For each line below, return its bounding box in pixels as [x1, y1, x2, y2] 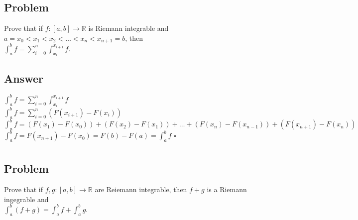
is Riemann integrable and [88, 23, 169, 33]
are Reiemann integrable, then [95, 184, 187, 195]
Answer [4, 70, 44, 86]
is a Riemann [207, 184, 247, 195]
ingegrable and [4, 194, 49, 204]
